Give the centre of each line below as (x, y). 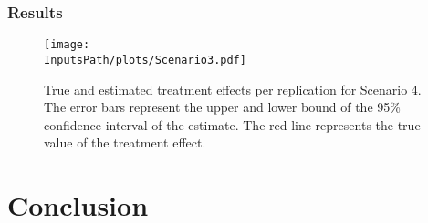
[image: (67, 45)
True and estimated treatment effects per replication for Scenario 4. (233, 89)
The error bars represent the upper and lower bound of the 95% (222, 107)
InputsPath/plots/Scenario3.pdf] (145, 60)
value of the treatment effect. (125, 142)
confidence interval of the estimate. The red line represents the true (232, 124)
